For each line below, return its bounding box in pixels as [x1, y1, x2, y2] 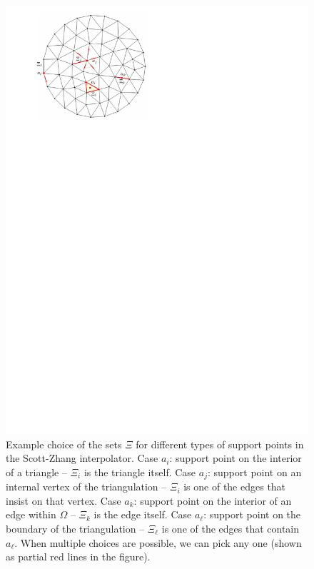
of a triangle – [6, 464, 67, 479]
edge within [6, 507, 56, 522]
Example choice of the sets [6, 436, 122, 451]
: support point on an [207, 464, 302, 479]
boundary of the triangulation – [6, 520, 145, 535]
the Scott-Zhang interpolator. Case [6, 450, 158, 465]
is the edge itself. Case [93, 507, 192, 522]
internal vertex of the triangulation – [6, 479, 167, 494]
